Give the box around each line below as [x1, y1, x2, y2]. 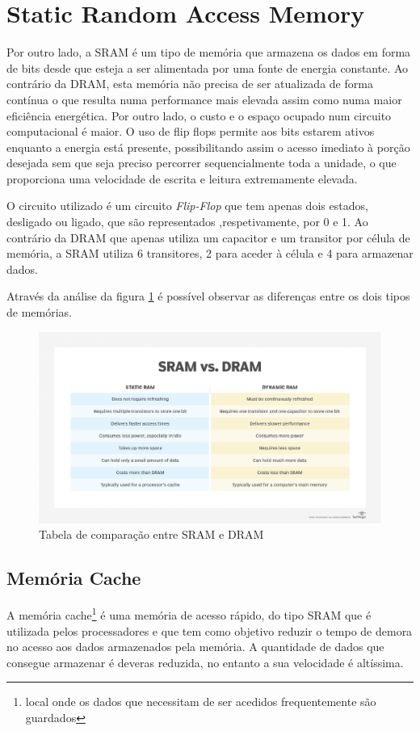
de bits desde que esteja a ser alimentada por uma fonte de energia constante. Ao [6, 59, 409, 76]
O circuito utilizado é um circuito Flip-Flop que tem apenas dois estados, [6, 197, 368, 214]
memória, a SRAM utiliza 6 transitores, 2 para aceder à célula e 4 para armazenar [6, 245, 414, 262]
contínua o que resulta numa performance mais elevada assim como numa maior [6, 90, 402, 107]
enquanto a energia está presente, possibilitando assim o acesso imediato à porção [6, 138, 410, 155]
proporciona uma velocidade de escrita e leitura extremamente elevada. [6, 170, 358, 187]
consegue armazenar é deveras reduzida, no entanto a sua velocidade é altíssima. [6, 653, 404, 670]
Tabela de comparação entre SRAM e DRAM [39, 526, 264, 543]
